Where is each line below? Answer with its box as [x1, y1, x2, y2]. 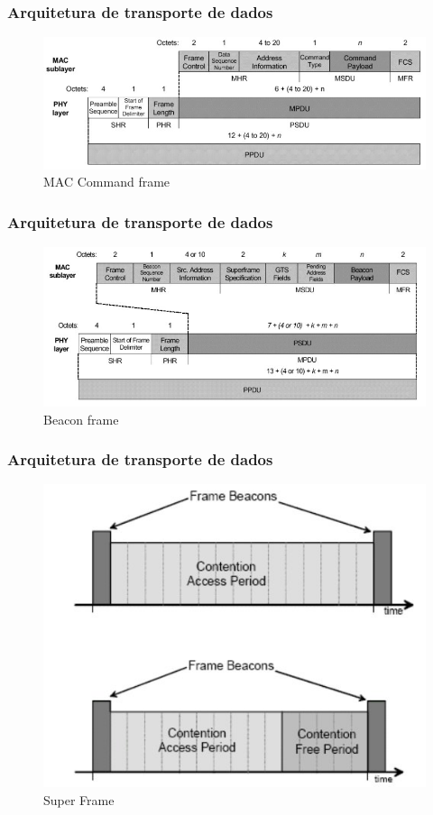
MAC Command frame [43, 172, 170, 191]
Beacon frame [43, 409, 119, 428]
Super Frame [43, 790, 115, 809]
